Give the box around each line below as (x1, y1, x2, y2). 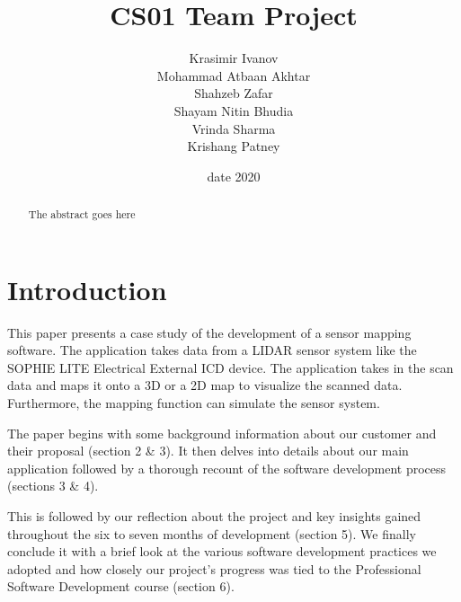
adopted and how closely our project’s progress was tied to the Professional (7, 559, 421, 578)
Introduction (7, 270, 167, 307)
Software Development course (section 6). (7, 577, 235, 596)
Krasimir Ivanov (189, 49, 279, 67)
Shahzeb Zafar (194, 84, 273, 102)
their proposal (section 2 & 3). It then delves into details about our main (7, 441, 409, 460)
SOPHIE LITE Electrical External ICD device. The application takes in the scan (7, 358, 454, 376)
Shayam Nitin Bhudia (173, 101, 294, 120)
